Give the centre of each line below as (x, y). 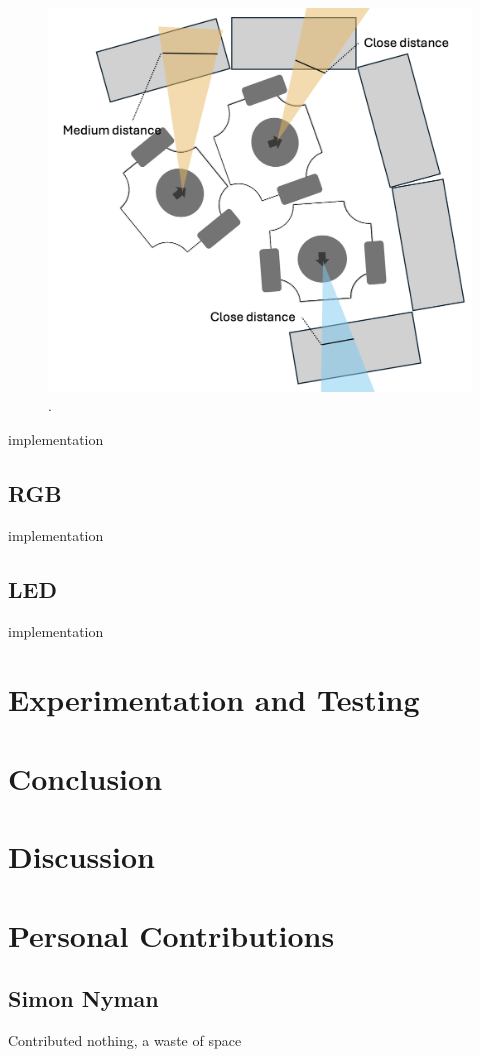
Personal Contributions (171, 934)
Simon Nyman (83, 998)
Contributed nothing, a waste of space (125, 1039)
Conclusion (85, 777)
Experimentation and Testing (214, 699)
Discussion (81, 856)
